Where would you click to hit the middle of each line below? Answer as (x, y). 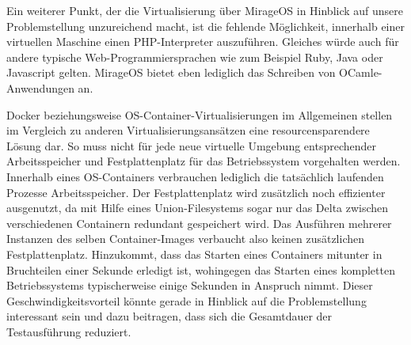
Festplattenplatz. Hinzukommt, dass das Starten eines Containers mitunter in (194, 254)
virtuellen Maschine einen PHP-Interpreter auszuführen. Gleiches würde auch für (203, 42)
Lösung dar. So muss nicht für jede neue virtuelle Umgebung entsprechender (191, 145)
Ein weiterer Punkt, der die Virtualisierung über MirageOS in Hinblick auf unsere (205, 10)
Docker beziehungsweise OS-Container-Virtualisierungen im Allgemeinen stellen (200, 114)
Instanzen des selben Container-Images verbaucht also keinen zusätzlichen (185, 239)
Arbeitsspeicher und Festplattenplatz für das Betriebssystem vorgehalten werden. (204, 161)
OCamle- (361, 72)
